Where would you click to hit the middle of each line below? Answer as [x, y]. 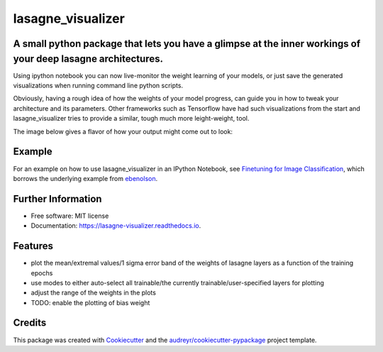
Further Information [57, 199]
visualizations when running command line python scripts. [98, 86]
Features [33, 246]
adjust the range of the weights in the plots [93, 293]
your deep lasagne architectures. [88, 59]
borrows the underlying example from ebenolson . [85, 178]
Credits [30, 323]
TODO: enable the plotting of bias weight [90, 302]
